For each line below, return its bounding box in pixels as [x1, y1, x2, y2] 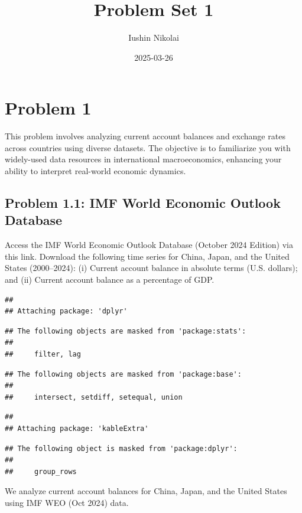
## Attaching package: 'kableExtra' [5, 424, 149, 433]
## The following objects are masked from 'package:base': [5, 370, 242, 378]
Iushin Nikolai [128, 31, 179, 44]
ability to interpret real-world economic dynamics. [5, 165, 186, 177]
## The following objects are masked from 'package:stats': [5, 326, 246, 335]
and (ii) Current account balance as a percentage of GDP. [5, 273, 215, 285]
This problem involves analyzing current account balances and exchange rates [5, 130, 285, 142]
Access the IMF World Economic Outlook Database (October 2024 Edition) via [5, 238, 293, 251]
